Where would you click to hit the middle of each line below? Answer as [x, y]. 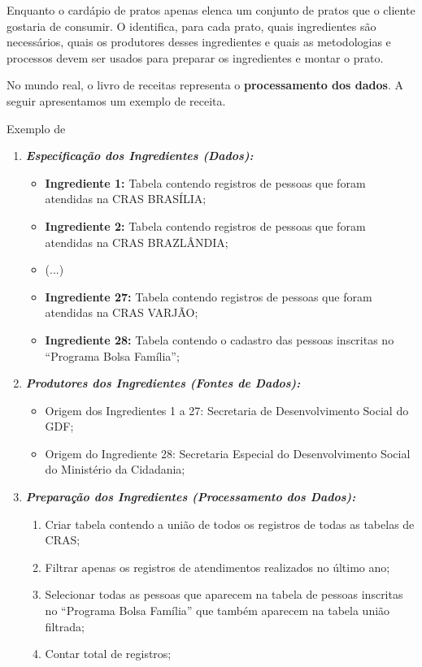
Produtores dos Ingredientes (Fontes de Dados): [163, 383]
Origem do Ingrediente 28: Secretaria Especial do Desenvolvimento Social [228, 453]
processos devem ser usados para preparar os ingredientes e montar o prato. [195, 57]
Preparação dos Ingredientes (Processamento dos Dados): [191, 497]
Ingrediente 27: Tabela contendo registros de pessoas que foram [209, 296]
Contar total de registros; [108, 654]
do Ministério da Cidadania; [115, 469]
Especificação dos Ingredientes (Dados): [139, 156]
